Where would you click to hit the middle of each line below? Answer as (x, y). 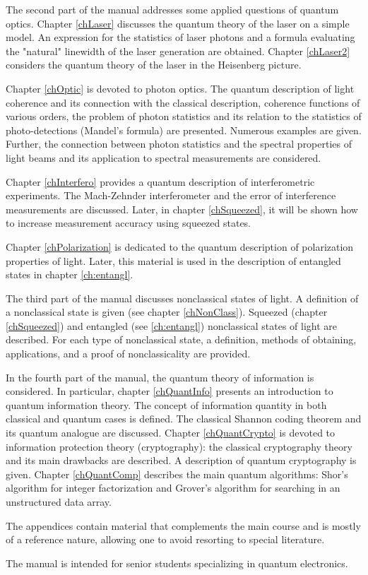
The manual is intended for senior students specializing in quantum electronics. (177, 563)
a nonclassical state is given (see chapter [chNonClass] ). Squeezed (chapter (167, 312)
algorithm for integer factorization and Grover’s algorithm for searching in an (173, 488)
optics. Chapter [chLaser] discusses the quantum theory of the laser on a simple (178, 23)
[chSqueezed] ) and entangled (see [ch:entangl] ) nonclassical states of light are (172, 325)
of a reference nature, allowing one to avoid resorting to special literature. (165, 539)
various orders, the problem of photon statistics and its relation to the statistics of (184, 116)
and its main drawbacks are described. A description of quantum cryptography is (181, 460)
